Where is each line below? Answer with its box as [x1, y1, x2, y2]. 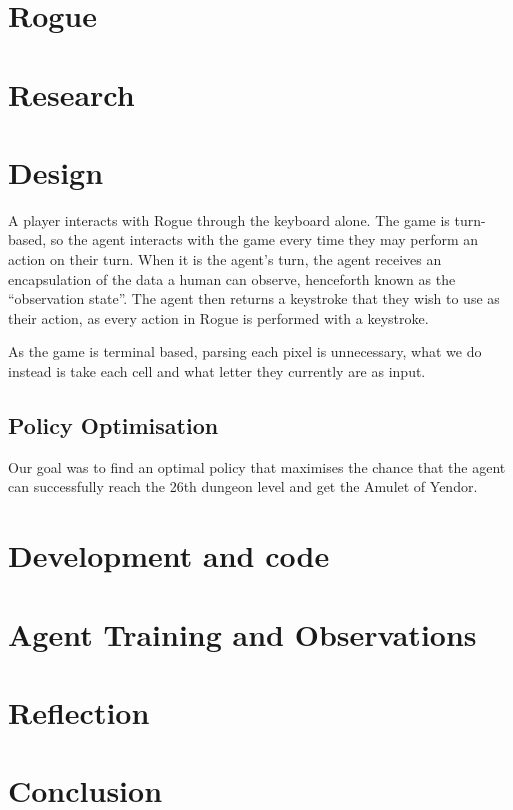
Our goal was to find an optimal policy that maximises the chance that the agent [8, 456, 506, 477]
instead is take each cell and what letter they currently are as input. [8, 361, 426, 382]
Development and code [8, 535, 330, 576]
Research [8, 73, 135, 114]
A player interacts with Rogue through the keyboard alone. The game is [8, 209, 450, 230]
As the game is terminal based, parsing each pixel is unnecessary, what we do [8, 341, 482, 362]
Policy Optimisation [8, 410, 219, 441]
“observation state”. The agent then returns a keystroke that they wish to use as [8, 288, 500, 309]
